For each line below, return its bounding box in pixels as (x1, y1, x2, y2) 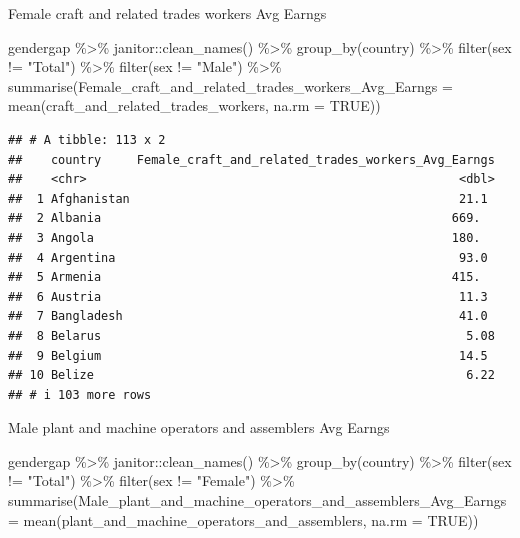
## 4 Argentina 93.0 (8, 250, 488, 265)
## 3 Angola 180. (8, 230, 481, 245)
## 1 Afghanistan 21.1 (8, 191, 488, 206)
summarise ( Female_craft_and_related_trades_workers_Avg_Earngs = (8, 75, 453, 96)
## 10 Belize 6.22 (8, 368, 495, 383)
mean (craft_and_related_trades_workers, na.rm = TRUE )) (8, 95, 381, 116)
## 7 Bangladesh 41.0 (8, 309, 488, 324)
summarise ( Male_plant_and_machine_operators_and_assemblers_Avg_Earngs (8, 490, 507, 511)
